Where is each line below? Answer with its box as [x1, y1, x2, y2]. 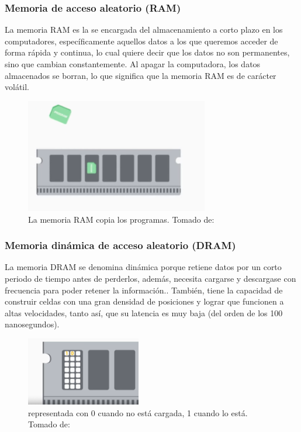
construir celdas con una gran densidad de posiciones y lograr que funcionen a [5, 295, 284, 307]
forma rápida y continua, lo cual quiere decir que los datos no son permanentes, [5, 46, 290, 58]
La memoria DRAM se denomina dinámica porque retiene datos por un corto [5, 261, 282, 273]
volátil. [5, 81, 30, 93]
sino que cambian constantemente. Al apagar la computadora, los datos [5, 58, 261, 70]
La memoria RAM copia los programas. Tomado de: [28, 213, 214, 225]
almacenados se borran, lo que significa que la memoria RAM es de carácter [5, 69, 276, 81]
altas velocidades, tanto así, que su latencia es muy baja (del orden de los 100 [5, 306, 283, 319]
